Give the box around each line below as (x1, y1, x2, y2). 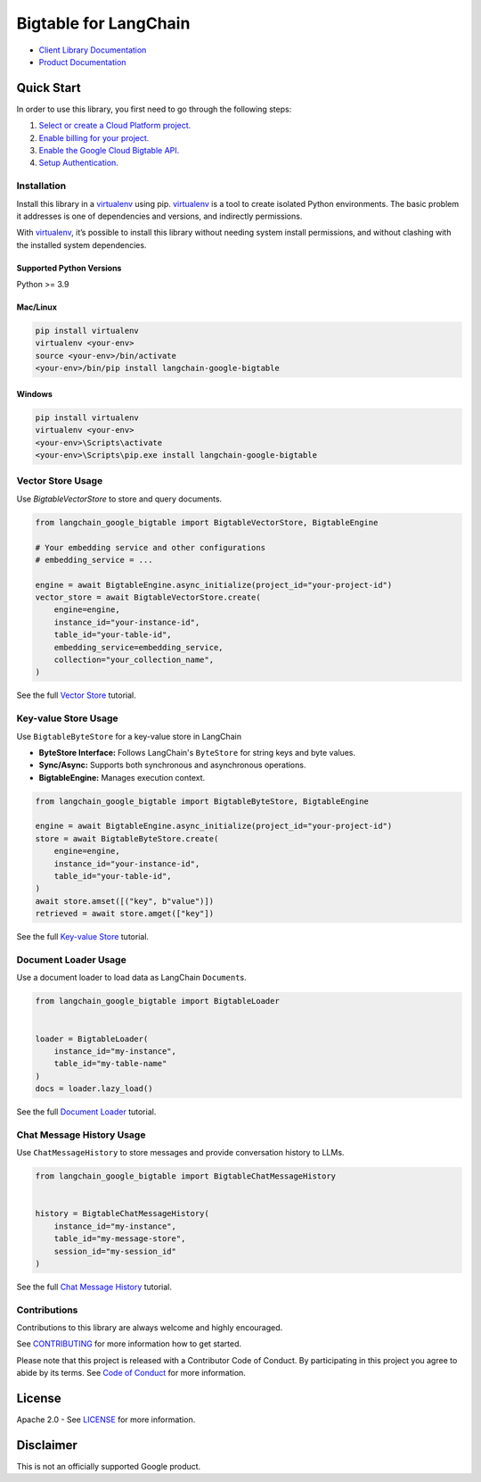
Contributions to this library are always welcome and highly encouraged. (16, 1322, 283, 1333)
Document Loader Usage (16, 953, 126, 965)
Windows (16, 388, 53, 399)
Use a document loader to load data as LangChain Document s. (16, 973, 247, 983)
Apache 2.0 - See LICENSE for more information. (16, 1414, 196, 1425)
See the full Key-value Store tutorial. (16, 931, 150, 942)
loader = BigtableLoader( (35, 1033, 149, 1044)
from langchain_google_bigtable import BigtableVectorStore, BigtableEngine (35, 517, 379, 527)
